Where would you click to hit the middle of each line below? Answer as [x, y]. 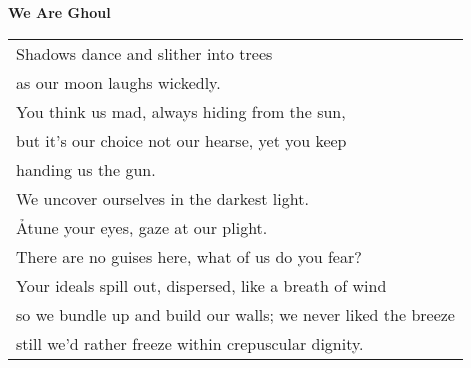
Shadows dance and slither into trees [144, 53]
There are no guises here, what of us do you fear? [189, 256]
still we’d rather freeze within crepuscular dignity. [190, 343]
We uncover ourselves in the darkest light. [162, 198]
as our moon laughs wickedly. [118, 82]
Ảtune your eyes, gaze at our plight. [142, 227]
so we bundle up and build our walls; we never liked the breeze [235, 314]
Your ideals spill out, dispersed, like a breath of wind [201, 285]
